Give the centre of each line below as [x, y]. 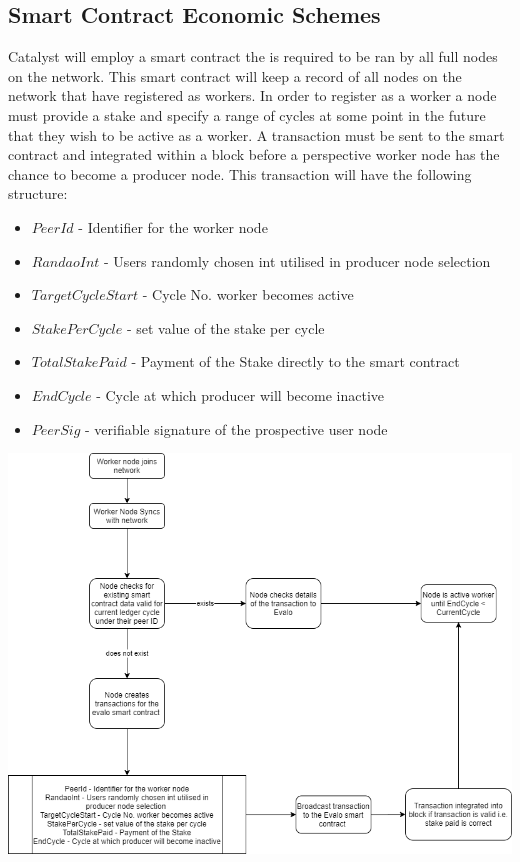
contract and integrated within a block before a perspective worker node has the [254, 154]
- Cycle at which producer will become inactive [240, 394]
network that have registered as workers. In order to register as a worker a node [252, 95]
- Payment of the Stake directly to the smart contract [295, 361]
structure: [38, 193]
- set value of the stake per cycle [225, 327]
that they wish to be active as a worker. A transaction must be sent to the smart [256, 134]
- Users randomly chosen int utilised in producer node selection [297, 260]
